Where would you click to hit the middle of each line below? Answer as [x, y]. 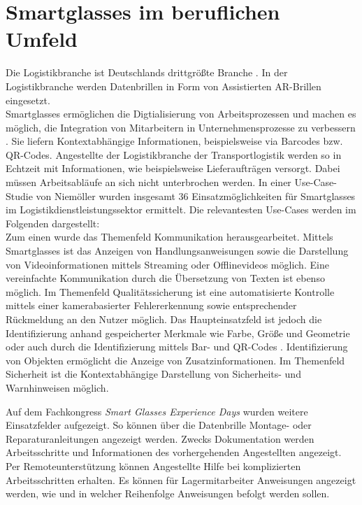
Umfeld [42, 39]
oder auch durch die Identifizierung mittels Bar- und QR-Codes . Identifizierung [177, 347]
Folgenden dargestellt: [53, 223]
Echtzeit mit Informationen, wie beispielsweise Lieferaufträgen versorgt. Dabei [173, 168]
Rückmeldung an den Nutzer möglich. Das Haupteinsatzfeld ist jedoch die [164, 319]
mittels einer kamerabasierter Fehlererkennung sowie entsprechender [151, 305]
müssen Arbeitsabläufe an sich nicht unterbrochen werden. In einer [149, 182]
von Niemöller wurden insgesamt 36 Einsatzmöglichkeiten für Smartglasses [196, 195]
